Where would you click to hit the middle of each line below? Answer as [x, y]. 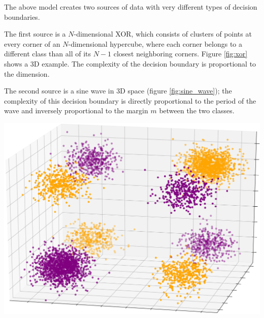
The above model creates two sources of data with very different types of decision [131, 7]
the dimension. [27, 73]
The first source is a [35, 34]
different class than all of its [47, 54]
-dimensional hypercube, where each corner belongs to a [155, 43]
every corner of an [32, 43]
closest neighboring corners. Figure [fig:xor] [180, 54]
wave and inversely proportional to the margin [76, 110]
